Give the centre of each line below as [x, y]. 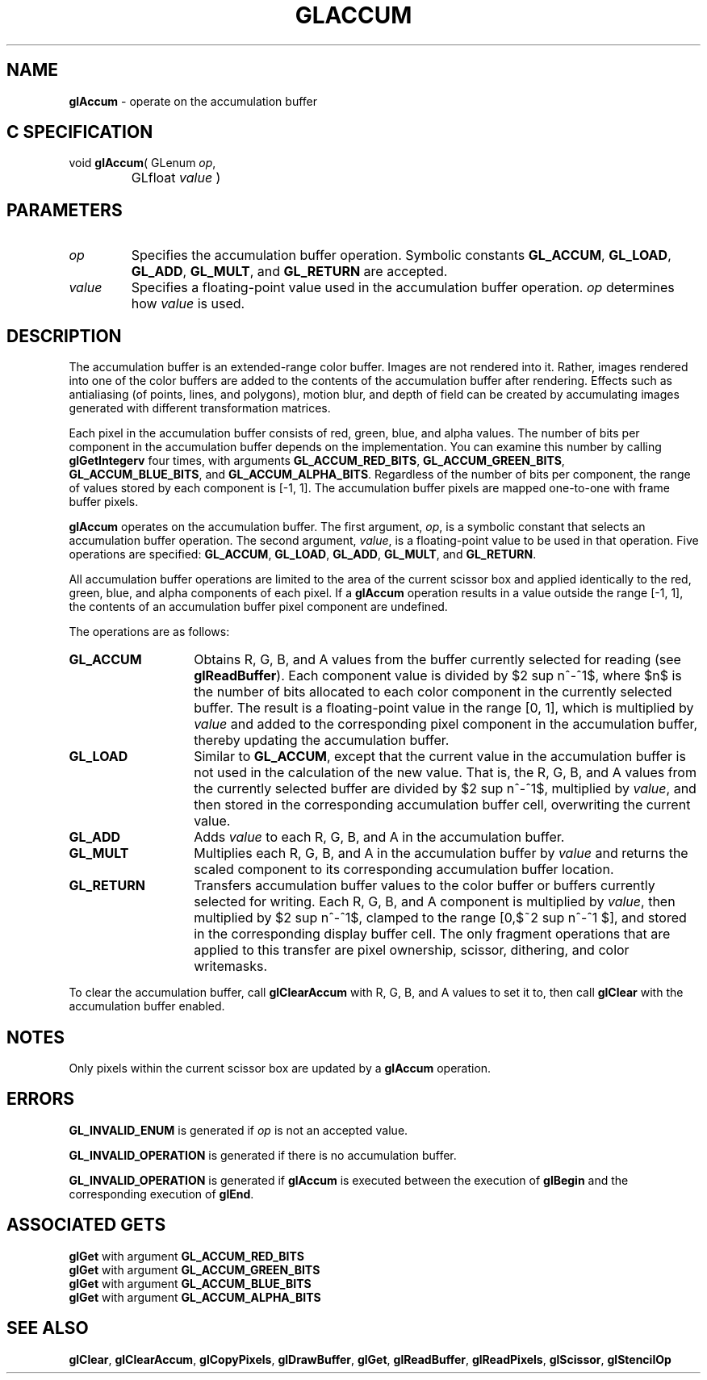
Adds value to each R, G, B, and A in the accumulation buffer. [379, 837]
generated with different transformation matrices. [200, 408]
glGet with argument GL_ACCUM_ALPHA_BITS [195, 1297]
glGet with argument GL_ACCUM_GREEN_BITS [195, 1269]
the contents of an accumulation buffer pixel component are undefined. [258, 607]
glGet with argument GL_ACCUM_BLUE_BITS [190, 1283]
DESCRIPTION [64, 336]
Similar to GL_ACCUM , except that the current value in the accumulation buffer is [440, 757]
